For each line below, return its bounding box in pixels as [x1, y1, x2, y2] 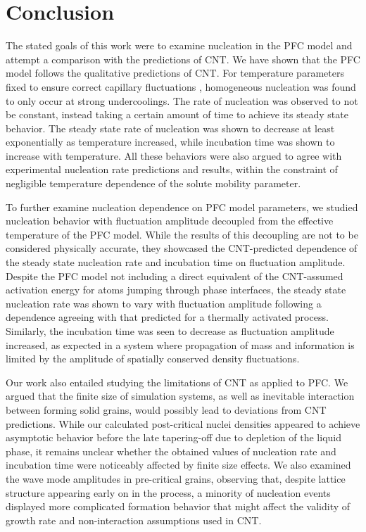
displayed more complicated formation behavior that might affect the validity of [6, 499, 351, 514]
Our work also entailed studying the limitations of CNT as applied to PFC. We [6, 374, 348, 389]
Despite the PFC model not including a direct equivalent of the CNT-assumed [6, 268, 343, 283]
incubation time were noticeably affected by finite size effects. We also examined [6, 457, 351, 472]
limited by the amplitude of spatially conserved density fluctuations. [6, 351, 300, 366]
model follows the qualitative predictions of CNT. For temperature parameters [6, 65, 344, 80]
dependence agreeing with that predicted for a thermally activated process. [6, 310, 329, 324]
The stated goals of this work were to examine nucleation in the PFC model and [6, 38, 353, 53]
